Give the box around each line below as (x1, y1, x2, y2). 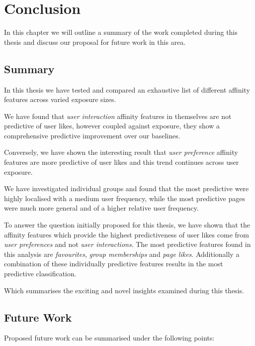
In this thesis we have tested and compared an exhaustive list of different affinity (4, 84, 250, 95)
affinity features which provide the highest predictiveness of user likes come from (4, 229, 249, 239)
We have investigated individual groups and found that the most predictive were (4, 183, 249, 194)
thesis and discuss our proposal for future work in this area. (4, 36, 186, 47)
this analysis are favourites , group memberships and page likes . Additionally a (4, 248, 240, 259)
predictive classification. (4, 268, 77, 279)
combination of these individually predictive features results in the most (4, 258, 223, 269)
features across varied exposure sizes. (4, 94, 116, 105)
